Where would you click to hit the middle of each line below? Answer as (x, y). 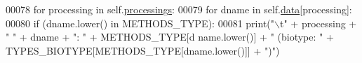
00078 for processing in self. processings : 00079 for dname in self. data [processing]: (179, 9)
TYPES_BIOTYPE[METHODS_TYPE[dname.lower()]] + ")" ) (143, 50)
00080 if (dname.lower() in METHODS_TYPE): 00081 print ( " (140, 23)
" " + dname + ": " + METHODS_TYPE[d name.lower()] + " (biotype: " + (170, 37)
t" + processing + (319, 23)
